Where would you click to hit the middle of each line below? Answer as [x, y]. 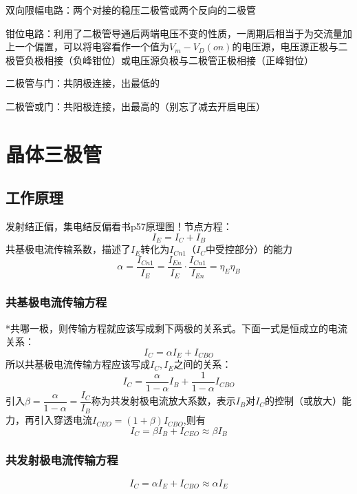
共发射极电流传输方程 [62, 460]
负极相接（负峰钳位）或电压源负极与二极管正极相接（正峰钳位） [169, 60]
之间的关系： [203, 364]
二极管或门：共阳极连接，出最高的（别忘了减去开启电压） [136, 106]
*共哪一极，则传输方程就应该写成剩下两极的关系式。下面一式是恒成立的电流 [176, 328]
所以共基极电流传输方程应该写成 [78, 364]
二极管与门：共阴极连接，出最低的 [83, 83]
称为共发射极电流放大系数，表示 [163, 401]
